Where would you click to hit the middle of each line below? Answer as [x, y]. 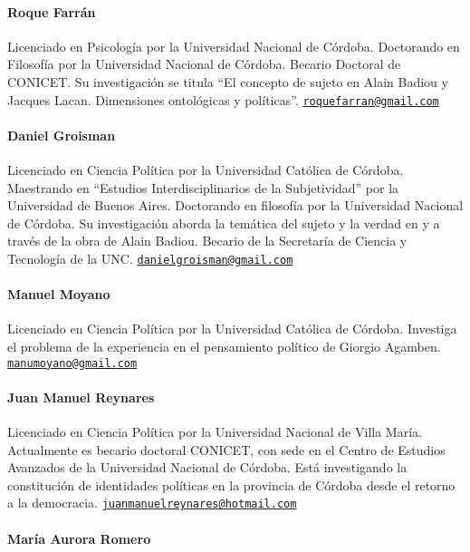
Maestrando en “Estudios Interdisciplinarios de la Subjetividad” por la [203, 187]
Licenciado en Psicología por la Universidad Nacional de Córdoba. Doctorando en [234, 46]
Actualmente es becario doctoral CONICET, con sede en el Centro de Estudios [226, 449]
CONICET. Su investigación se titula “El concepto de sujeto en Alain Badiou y [228, 81]
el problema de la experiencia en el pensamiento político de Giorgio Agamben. [224, 347]
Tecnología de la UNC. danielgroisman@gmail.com [150, 258]
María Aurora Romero [79, 538]
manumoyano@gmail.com [72, 363]
